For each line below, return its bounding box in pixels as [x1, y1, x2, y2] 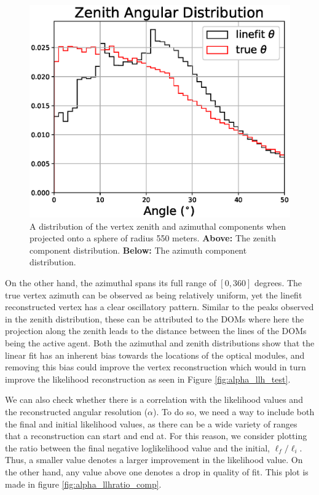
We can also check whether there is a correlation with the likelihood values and [5, 393, 303, 406]
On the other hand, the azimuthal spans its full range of [5, 276, 216, 289]
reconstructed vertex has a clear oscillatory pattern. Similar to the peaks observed [5, 300, 314, 313]
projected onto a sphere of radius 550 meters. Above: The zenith [30, 232, 276, 244]
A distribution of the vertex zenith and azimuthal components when [30, 219, 286, 232]
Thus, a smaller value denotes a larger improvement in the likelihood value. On [5, 453, 303, 466]
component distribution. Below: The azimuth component [30, 243, 247, 256]
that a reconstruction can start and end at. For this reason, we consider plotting [5, 429, 307, 442]
